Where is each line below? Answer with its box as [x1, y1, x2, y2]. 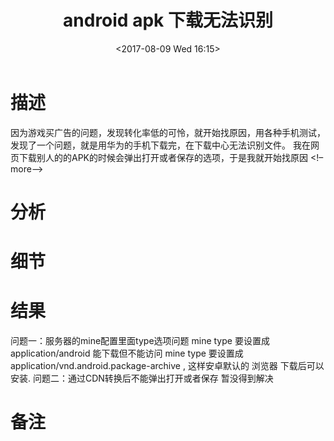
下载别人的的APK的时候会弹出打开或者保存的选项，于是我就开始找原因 [18, 151, 309, 163]
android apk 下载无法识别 [63, 9, 273, 32]
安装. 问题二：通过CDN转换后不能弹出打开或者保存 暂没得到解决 [10, 372, 274, 384]
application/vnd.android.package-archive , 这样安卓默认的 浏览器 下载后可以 [10, 360, 325, 371]
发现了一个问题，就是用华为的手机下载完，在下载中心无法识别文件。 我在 [10, 139, 311, 151]
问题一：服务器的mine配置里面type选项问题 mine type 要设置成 [10, 335, 270, 346]
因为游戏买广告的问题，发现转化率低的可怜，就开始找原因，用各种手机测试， [10, 126, 326, 138]
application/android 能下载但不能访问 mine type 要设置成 [10, 347, 244, 359]
